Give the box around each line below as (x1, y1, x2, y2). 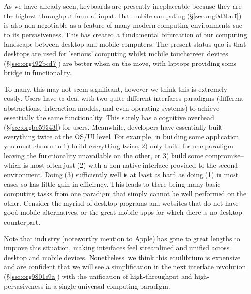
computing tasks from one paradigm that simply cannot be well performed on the (4, 188, 247, 198)
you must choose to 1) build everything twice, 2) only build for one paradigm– (4, 141, 236, 151)
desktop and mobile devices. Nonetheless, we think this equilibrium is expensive (4, 252, 241, 262)
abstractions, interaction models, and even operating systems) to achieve (4, 102, 220, 113)
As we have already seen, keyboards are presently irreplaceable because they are (4, 1, 242, 11)
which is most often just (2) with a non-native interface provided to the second (4, 160, 238, 170)
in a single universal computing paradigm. (45, 280, 170, 291)
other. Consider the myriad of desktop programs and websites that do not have (4, 197, 239, 208)
